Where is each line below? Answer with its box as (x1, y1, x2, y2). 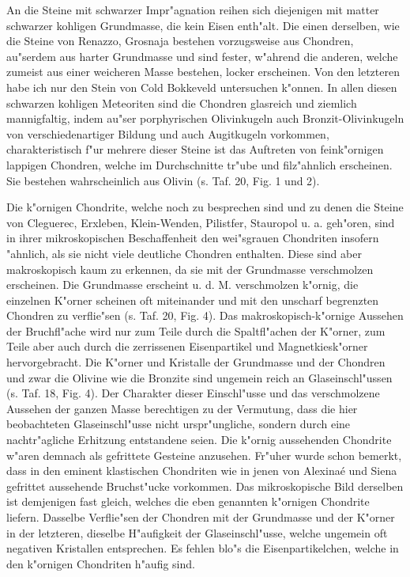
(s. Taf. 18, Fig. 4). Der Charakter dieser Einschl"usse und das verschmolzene (6, 385, 380, 401)
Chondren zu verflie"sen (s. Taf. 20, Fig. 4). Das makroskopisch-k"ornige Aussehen (6, 307, 404, 324)
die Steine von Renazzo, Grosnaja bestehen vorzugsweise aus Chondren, (6, 32, 354, 49)
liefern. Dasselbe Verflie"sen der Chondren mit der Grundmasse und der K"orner (6, 509, 395, 525)
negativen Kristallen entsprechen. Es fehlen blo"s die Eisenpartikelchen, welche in (6, 540, 399, 556)
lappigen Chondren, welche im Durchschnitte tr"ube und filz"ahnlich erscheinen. (6, 156, 393, 173)
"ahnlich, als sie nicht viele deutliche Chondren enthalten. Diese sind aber (6, 245, 362, 261)
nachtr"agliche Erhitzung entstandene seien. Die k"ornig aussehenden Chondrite (6, 431, 392, 448)
